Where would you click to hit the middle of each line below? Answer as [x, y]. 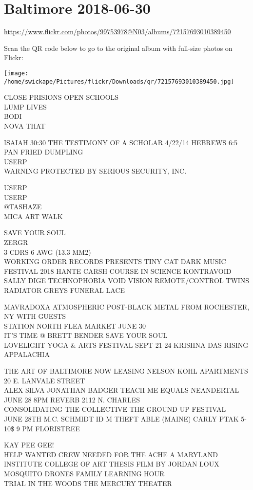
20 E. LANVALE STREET [45, 380]
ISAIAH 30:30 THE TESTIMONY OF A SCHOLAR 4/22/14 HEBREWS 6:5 [121, 142]
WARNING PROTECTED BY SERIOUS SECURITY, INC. [95, 171]
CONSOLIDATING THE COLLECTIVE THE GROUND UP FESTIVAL [115, 409]
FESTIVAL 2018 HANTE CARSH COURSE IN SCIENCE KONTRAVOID [118, 271]
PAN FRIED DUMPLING [44, 152]
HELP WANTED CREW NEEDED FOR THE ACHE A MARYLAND [111, 454]
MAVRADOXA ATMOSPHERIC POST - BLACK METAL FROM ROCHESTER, [127, 306]
